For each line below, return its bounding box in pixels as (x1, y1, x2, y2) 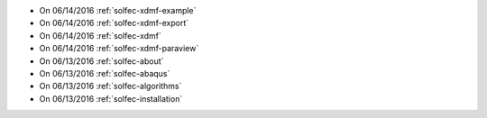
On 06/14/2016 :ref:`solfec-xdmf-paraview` (39, 43, 199, 54)
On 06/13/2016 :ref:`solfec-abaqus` (39, 68, 170, 78)
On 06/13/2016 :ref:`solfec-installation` (39, 93, 183, 104)
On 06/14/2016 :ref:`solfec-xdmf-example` (39, 5, 197, 15)
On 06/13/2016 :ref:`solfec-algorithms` (39, 81, 182, 92)
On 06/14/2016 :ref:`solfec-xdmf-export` (39, 18, 189, 29)
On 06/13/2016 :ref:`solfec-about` (39, 55, 164, 67)
